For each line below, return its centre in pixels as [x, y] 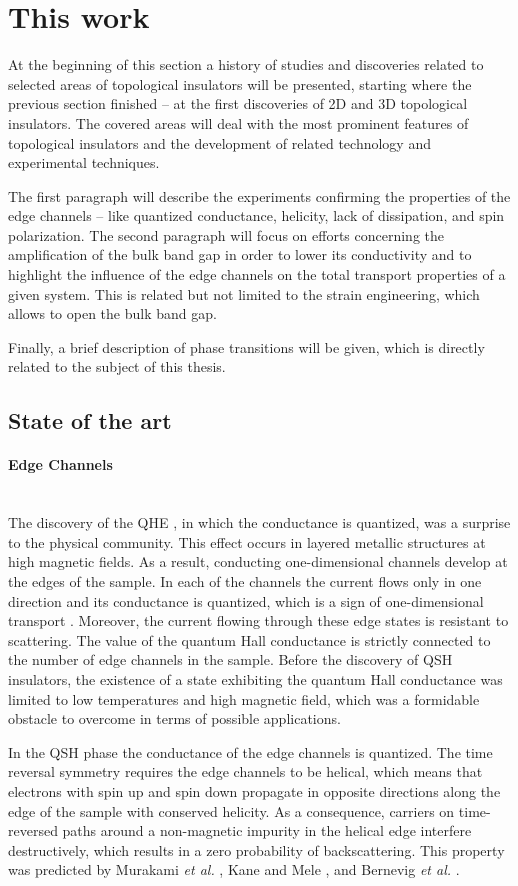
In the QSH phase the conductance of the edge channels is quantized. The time [250, 751]
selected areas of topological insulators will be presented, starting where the [240, 83]
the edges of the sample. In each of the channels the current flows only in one [245, 580]
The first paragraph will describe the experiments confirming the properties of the [259, 195]
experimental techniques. [84, 162]
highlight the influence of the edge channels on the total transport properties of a [257, 274]
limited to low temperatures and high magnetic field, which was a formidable [244, 698]
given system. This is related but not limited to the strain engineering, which [244, 293]
